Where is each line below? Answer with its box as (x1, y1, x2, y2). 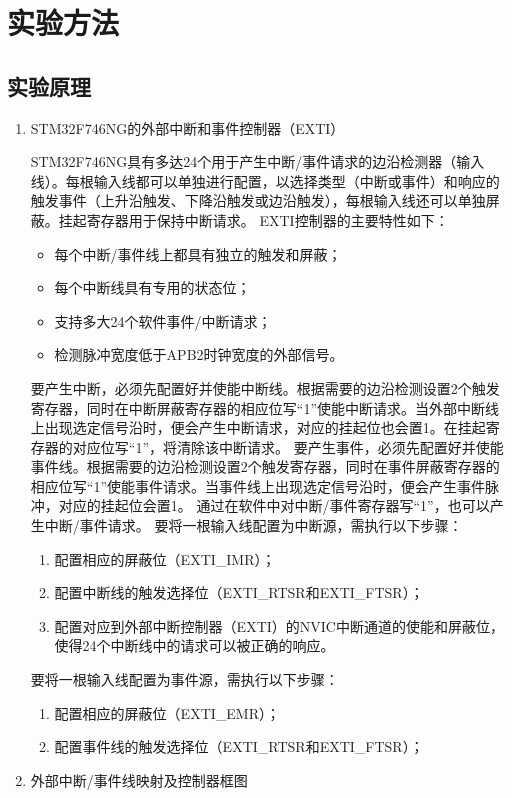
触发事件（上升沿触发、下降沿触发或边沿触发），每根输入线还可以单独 (30, 190, 486, 211)
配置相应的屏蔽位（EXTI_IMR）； (54, 548, 276, 569)
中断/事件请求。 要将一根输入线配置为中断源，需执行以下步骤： (44, 515, 463, 536)
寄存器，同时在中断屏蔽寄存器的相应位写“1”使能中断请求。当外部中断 (30, 397, 486, 418)
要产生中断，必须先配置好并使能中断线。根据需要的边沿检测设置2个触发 (30, 377, 500, 398)
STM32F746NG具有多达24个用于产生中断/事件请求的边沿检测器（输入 (30, 151, 485, 172)
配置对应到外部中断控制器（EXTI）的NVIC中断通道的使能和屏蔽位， (54, 615, 504, 636)
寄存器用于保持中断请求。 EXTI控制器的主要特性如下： (86, 209, 449, 230)
